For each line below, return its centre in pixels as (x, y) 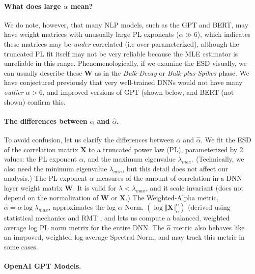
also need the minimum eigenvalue (56, 168)
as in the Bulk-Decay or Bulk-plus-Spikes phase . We (172, 72)
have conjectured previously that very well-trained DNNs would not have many (123, 82)
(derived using (209, 207)
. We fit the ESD (226, 139)
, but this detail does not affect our (175, 168)
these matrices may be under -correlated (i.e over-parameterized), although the (122, 43)
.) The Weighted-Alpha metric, (172, 197)
